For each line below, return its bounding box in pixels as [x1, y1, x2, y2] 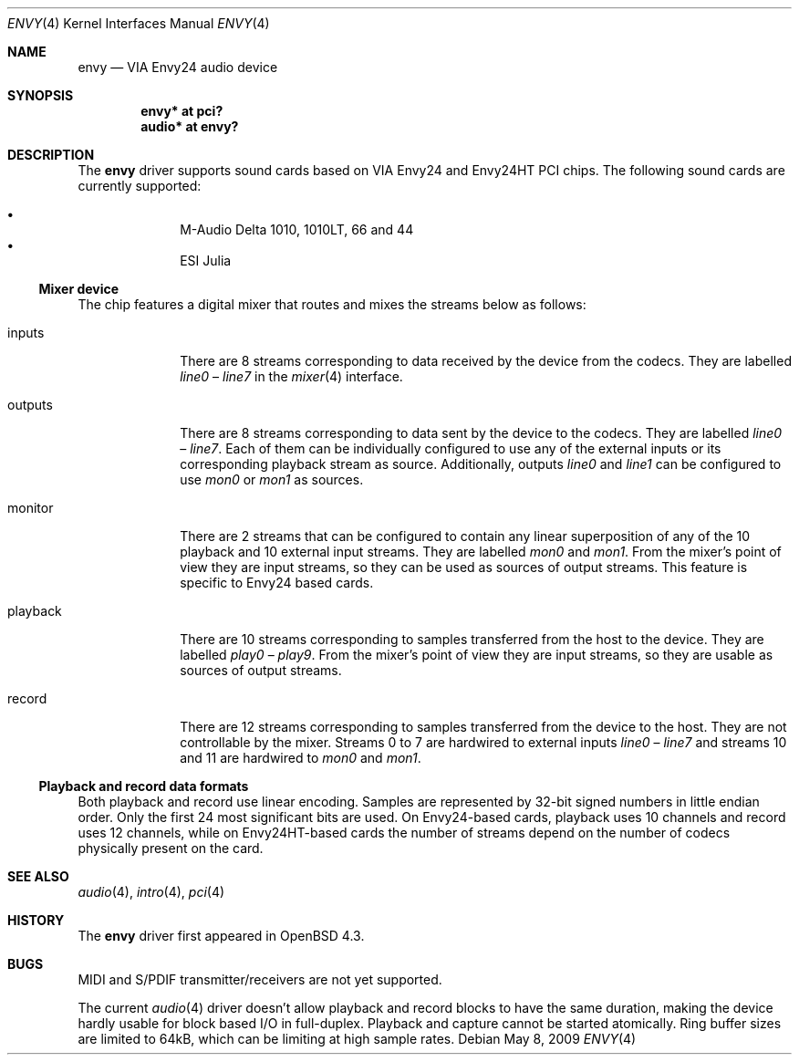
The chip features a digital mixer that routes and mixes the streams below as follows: [78, 297, 586, 312]
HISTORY [7, 912, 65, 928]
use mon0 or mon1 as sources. [180, 472, 364, 487]
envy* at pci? [140, 103, 223, 119]
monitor [7, 500, 54, 515]
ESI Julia [180, 253, 232, 268]
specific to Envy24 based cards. [180, 575, 374, 590]
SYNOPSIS [7, 88, 74, 103]
